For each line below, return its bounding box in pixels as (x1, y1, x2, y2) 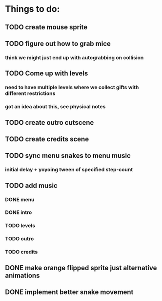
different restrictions (5, 90, 56, 97)
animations (5, 271, 40, 279)
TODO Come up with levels (5, 69, 88, 78)
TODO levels (5, 222, 36, 229)
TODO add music (5, 181, 58, 189)
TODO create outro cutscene (5, 118, 94, 127)
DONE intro (5, 209, 32, 216)
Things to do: (5, 3, 60, 15)
